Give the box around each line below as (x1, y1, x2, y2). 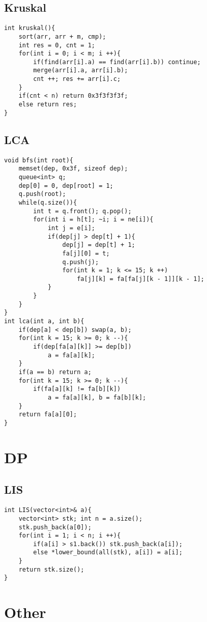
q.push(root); (18, 190, 66, 198)
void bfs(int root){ (4, 156, 74, 164)
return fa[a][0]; (18, 411, 77, 418)
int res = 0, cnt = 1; (18, 41, 95, 49)
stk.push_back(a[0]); (18, 523, 92, 531)
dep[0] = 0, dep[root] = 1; (18, 182, 113, 189)
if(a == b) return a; (18, 369, 92, 376)
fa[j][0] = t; (62, 249, 110, 257)
